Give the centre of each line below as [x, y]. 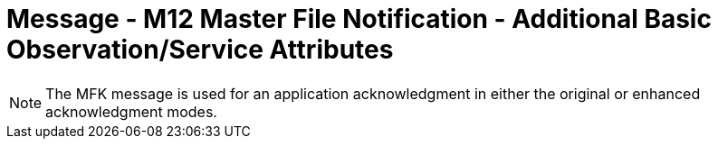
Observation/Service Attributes [200, 50]
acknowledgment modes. [131, 111]
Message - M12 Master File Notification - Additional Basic [359, 19]
